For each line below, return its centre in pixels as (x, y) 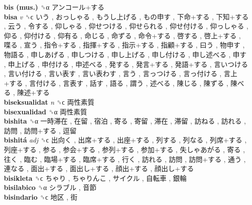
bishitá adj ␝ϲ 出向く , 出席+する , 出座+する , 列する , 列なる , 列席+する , (125, 140)
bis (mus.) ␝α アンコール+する (54, 7)
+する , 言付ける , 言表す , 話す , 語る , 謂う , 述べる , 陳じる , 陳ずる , (116, 83)
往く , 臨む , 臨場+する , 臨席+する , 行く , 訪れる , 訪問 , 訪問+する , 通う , (125, 159)
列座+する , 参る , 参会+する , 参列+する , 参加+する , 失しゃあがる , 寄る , (125, 149)
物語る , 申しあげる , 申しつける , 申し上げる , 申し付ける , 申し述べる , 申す (125, 54)
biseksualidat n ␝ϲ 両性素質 (49, 102)
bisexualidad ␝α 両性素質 (45, 111)
